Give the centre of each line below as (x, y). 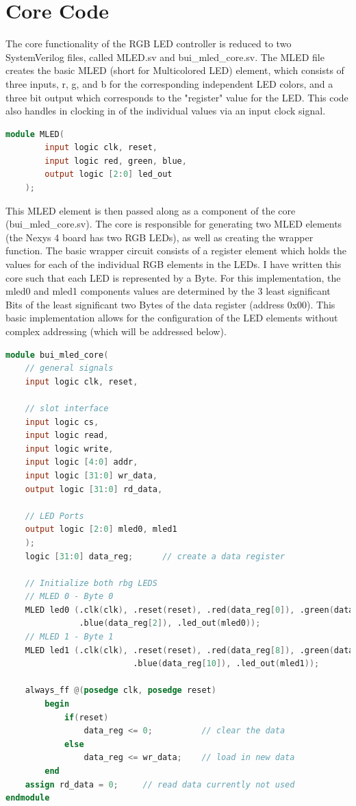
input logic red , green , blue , (116, 161)
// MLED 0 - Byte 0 (69, 597)
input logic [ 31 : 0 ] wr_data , (91, 475)
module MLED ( (35, 134)
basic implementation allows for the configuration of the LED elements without (172, 318)
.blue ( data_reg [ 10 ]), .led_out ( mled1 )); (226, 664)
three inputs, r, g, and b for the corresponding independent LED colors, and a (169, 83)
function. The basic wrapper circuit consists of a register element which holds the (176, 251)
